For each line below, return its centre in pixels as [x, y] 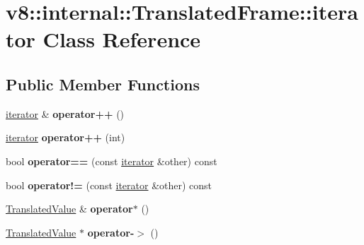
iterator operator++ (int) [66, 137]
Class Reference [122, 39]
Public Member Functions [103, 84]
